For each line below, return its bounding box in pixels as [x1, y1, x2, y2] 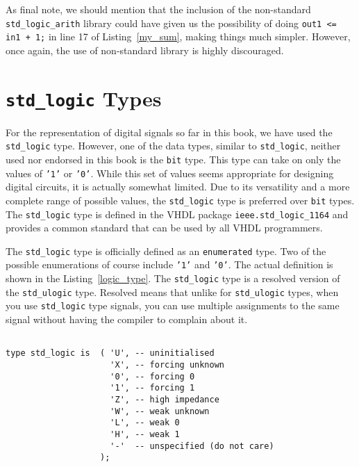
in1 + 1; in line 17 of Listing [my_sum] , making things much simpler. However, [6, 29, 351, 44]
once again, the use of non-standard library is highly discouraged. [6, 42, 284, 57]
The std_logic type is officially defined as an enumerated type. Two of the [6, 243, 326, 258]
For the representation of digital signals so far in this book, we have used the [6, 124, 333, 139]
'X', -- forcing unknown [110, 360, 224, 370]
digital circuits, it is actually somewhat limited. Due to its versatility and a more [6, 179, 350, 194]
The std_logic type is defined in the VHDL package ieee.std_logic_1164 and [6, 206, 349, 221]
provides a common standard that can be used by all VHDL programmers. [6, 220, 323, 235]
